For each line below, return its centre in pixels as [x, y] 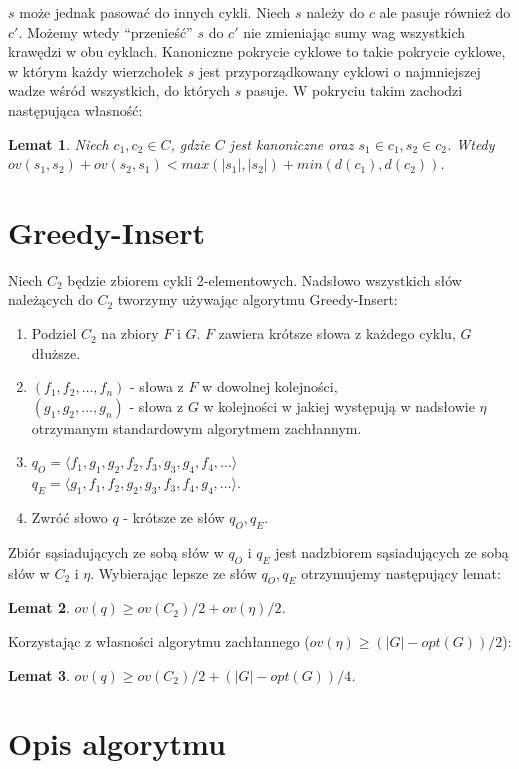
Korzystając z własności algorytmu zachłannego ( [159, 641]
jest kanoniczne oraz [291, 143]
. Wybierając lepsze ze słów [173, 572]
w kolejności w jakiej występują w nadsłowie [339, 405]
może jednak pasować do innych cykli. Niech [155, 12]
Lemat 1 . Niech [58, 143]
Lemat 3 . [39, 674]
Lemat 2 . [39, 607]
